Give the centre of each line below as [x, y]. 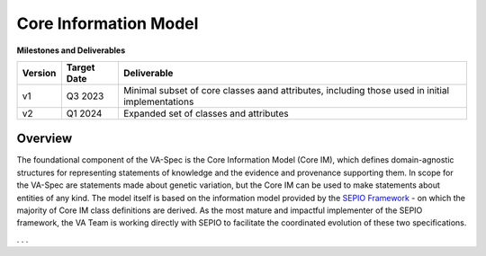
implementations [158, 102]
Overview [45, 139]
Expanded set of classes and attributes [206, 113]
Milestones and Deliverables [71, 50]
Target [81, 67]
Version [39, 73]
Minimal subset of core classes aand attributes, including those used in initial [286, 90]
